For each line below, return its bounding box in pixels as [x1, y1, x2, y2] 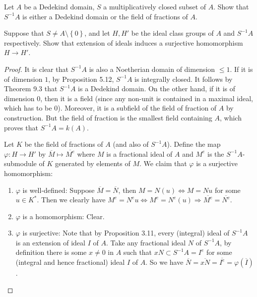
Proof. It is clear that [4, 63, 68, 74]
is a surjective [196, 158, 238, 169]
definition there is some [15, 247, 87, 257]
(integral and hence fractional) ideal [15, 257, 125, 267]
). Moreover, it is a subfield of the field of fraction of [58, 103, 217, 113]
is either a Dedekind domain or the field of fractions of [22, 11, 188, 21]
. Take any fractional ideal [106, 237, 186, 247]
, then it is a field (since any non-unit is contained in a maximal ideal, [40, 93, 253, 103]
